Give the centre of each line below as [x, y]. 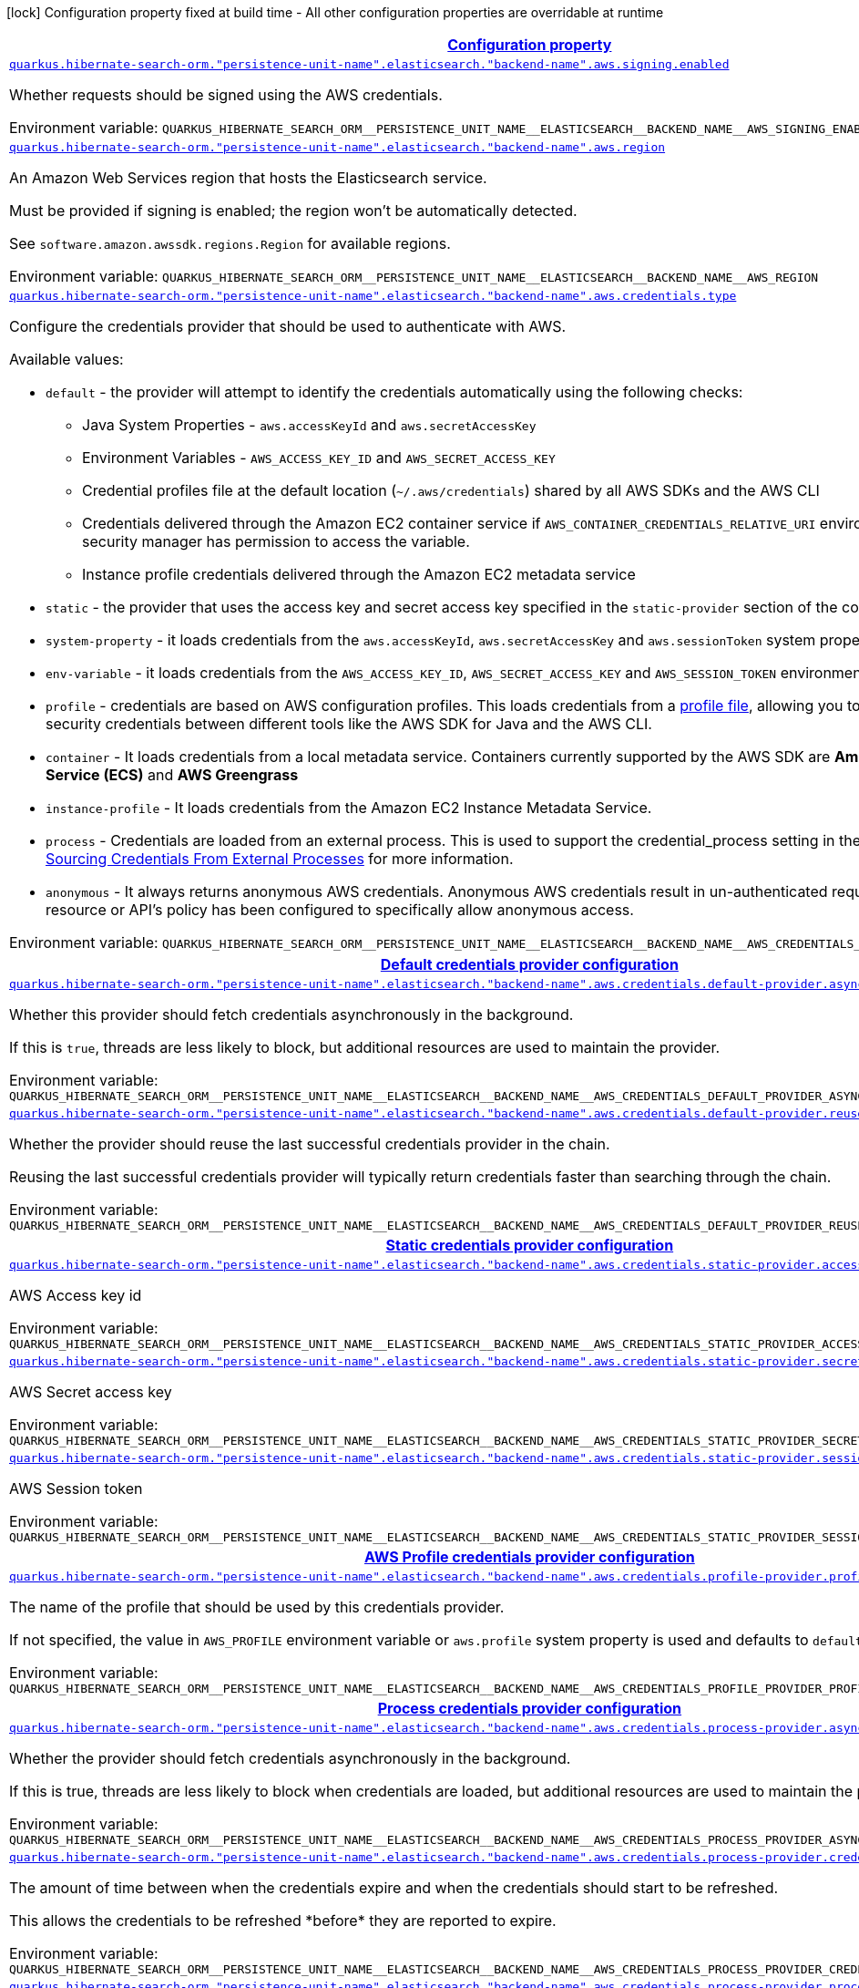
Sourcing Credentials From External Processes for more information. [280, 859]
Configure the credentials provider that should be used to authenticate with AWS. [288, 326]
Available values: [66, 359]
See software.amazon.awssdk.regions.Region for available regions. [230, 243]
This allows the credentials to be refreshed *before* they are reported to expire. [283, 1921]
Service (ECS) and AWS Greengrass [172, 775]
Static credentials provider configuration [530, 1245]
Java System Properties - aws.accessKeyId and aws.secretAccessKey [309, 425]
